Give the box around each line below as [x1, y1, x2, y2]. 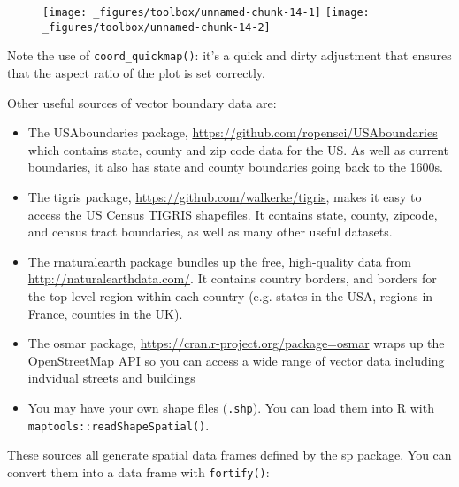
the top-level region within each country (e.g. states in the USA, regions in [27, 286, 433, 305]
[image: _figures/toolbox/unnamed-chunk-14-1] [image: [42, 6, 370, 19]
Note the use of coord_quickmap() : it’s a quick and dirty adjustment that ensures [7, 46, 452, 65]
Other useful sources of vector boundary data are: [7, 93, 277, 112]
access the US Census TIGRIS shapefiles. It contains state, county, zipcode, [27, 205, 438, 223]
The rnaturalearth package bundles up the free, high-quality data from [27, 251, 411, 270]
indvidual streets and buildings [27, 368, 195, 387]
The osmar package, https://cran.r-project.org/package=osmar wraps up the [27, 334, 445, 352]
